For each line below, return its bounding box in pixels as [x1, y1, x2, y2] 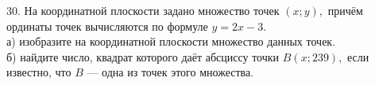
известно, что [6, 64, 72, 80]
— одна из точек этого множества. [87, 64, 254, 80]
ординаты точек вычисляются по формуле [6, 17, 208, 34]
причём [327, 2, 363, 18]
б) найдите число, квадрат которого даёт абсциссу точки [6, 48, 280, 65]
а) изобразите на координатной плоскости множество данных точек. [6, 33, 336, 50]
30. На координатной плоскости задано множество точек [6, 2, 280, 18]
